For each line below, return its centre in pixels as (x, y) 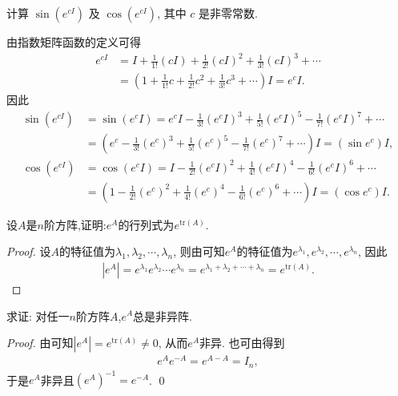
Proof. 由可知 (40, 343)
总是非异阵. (163, 315)
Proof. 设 (29, 251)
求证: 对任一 (38, 315)
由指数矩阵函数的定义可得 (74, 42)
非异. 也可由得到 (242, 343)
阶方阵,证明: (75, 224)
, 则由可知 (199, 251)
